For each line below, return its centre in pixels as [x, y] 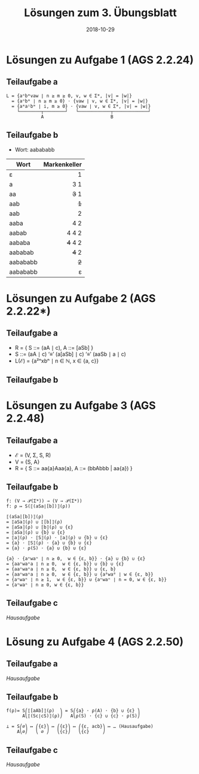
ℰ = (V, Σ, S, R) [33, 455]
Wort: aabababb [35, 149]
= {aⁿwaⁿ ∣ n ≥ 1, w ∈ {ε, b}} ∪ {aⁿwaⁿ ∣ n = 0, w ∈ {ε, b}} [87, 579]
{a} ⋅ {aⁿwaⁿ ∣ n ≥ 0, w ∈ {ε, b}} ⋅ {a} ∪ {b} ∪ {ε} [76, 558]
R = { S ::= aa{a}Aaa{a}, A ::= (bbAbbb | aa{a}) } [74, 468]
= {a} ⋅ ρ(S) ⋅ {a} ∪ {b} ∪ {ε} [46, 548]
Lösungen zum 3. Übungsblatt [100, 13]
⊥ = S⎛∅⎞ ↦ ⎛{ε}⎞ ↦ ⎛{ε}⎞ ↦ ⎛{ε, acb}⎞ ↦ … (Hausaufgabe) [80, 727]
